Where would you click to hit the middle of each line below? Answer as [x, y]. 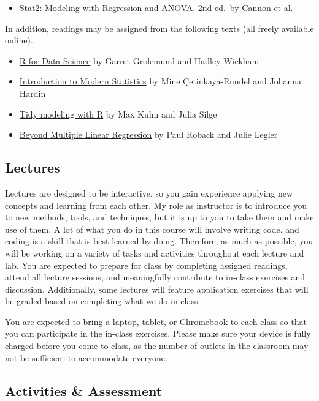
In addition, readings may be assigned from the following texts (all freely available [159, 28]
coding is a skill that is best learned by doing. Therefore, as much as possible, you [159, 241]
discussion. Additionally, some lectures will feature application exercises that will [157, 289]
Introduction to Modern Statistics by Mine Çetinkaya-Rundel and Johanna [160, 81]
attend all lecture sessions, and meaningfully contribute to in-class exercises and [155, 277]
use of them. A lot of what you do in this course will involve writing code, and [152, 229]
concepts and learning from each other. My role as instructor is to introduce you [156, 205]
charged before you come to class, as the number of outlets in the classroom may [157, 346]
